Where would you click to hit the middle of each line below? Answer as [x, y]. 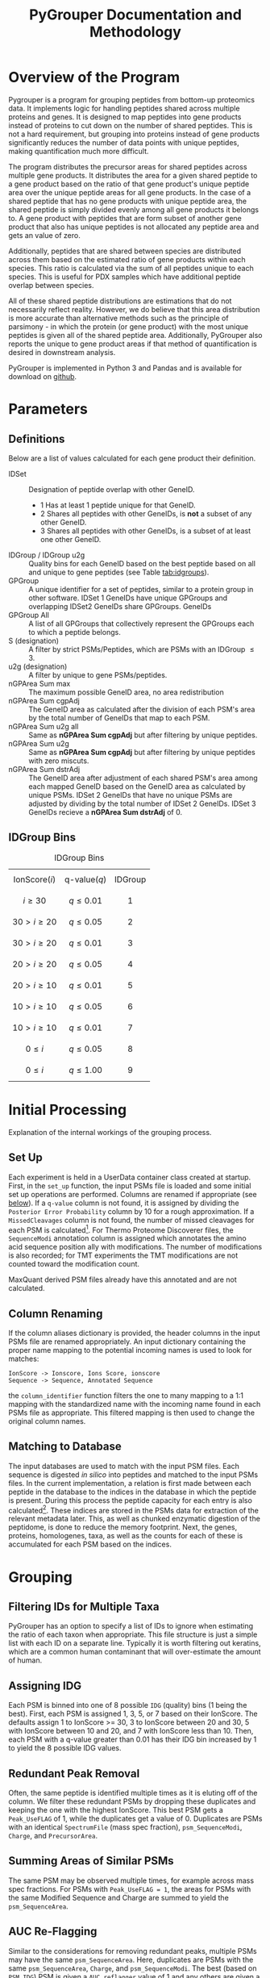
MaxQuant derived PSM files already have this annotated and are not [123, 1279]
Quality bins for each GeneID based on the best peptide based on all [142, 563]
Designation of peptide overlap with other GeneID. [112, 489]
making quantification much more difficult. [79, 151]
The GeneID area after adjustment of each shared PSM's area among [143, 778]
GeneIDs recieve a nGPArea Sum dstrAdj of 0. [106, 812]
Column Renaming [56, 1314]
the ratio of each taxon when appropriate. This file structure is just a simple [133, 1634]
